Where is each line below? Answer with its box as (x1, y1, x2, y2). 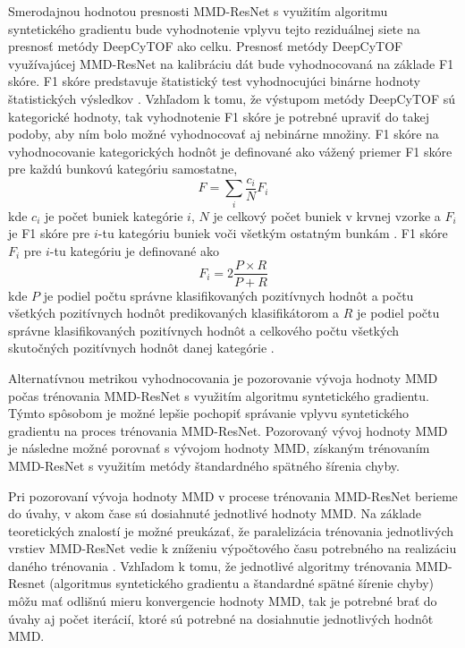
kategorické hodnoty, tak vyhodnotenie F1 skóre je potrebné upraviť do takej (8, 107, 430, 125)
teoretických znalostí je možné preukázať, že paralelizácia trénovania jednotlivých (8, 521, 453, 540)
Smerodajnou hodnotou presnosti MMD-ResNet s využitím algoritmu (8, 2, 388, 20)
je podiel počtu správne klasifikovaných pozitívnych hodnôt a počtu (43, 286, 414, 304)
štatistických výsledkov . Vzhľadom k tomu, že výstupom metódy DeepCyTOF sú (8, 89, 456, 107)
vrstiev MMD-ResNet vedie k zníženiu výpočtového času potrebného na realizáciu (8, 539, 457, 558)
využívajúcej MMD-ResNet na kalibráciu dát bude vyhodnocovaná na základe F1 (8, 54, 454, 72)
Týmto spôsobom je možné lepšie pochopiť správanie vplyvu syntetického (8, 404, 410, 422)
